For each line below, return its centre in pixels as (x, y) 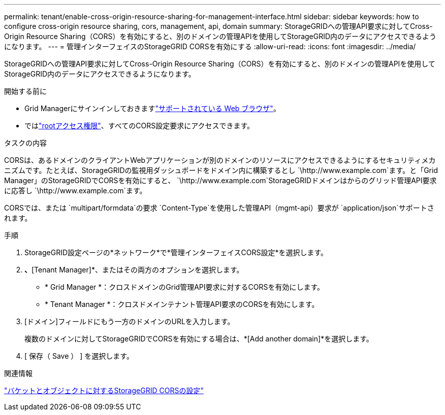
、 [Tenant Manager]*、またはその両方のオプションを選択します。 (134, 270)
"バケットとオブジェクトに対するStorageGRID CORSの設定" (104, 390)
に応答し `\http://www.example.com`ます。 (75, 191)
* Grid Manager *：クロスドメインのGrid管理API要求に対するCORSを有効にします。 (185, 287)
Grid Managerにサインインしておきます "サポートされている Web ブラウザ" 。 (152, 108)
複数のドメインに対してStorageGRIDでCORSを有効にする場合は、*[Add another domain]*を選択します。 (199, 339)
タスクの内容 (25, 143)
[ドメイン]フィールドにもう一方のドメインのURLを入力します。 (130, 321)
